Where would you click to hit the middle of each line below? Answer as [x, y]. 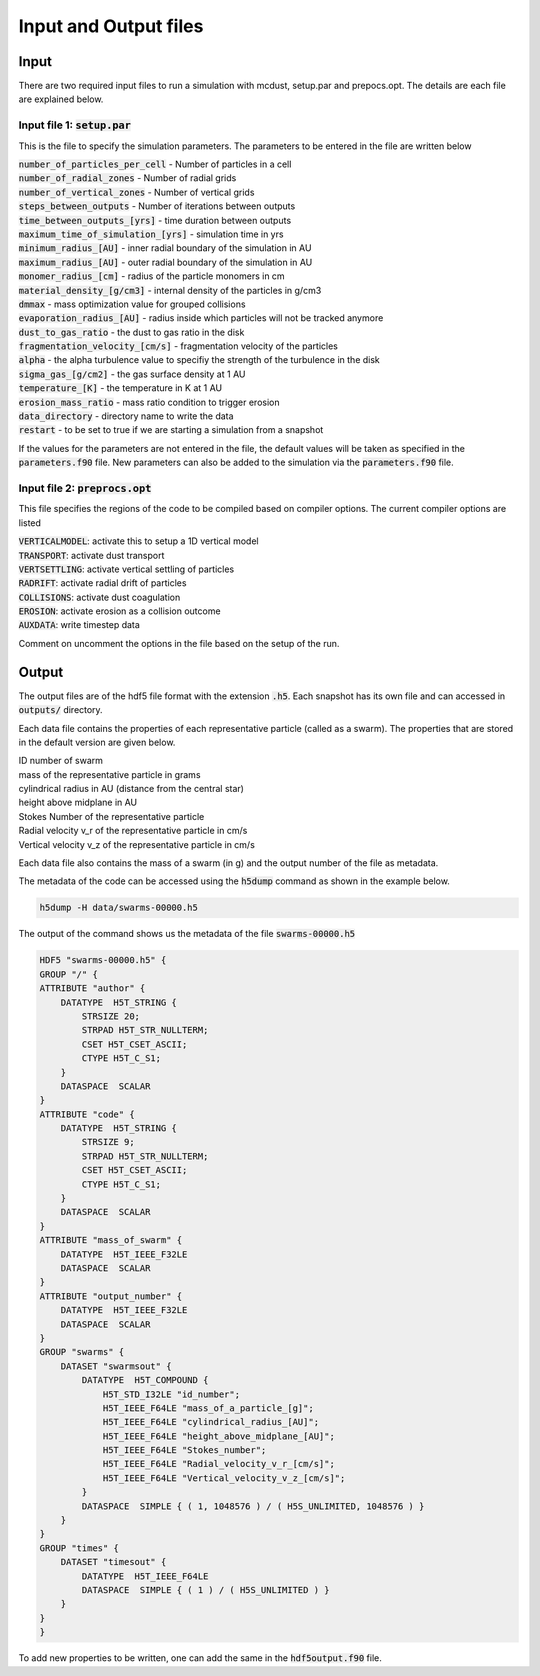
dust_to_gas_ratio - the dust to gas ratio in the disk [131, 332]
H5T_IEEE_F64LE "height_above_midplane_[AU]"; [218, 1436]
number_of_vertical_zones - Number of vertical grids [136, 192]
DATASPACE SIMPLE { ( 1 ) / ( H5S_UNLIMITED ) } [205, 1589]
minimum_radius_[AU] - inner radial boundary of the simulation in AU [165, 248]
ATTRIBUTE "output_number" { [111, 1296]
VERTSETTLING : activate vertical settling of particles [126, 569]
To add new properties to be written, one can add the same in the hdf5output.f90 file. [200, 1658]
